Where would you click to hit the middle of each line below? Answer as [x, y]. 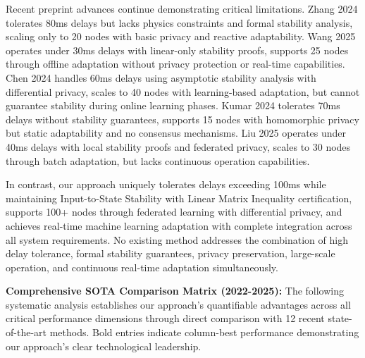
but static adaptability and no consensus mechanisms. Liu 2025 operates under [176, 133]
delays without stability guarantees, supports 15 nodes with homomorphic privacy [182, 119]
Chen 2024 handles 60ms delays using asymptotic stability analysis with [161, 77]
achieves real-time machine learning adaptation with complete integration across [179, 225]
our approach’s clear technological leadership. [104, 346]
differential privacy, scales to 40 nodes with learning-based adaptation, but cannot [183, 91]
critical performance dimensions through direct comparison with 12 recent [165, 318]
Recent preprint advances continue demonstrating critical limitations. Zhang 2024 [182, 8]
